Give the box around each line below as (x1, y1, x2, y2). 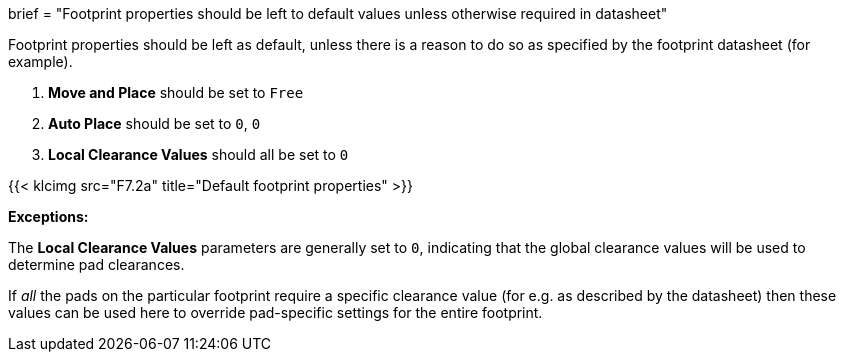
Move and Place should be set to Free (48, 84, 304, 101)
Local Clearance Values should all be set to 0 (48, 146, 349, 163)
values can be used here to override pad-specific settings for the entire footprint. (8, 304, 543, 321)
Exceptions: (8, 208, 89, 225)
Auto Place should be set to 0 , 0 (48, 115, 261, 132)
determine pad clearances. (8, 256, 185, 273)
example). (8, 53, 73, 70)
